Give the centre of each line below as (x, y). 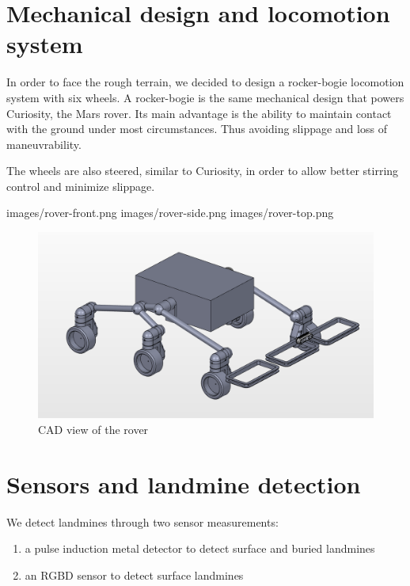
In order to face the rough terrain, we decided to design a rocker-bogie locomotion (205, 82)
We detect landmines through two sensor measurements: (142, 521)
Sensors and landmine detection (184, 483)
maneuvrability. (44, 144)
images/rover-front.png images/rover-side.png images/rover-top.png (170, 213)
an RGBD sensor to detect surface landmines (134, 575)
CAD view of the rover (93, 429)
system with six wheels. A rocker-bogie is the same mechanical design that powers (205, 97)
